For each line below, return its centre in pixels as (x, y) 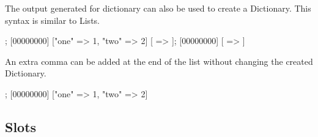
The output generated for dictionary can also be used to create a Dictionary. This (158, 8)
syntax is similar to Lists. (52, 20)
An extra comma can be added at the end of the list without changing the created (159, 61)
